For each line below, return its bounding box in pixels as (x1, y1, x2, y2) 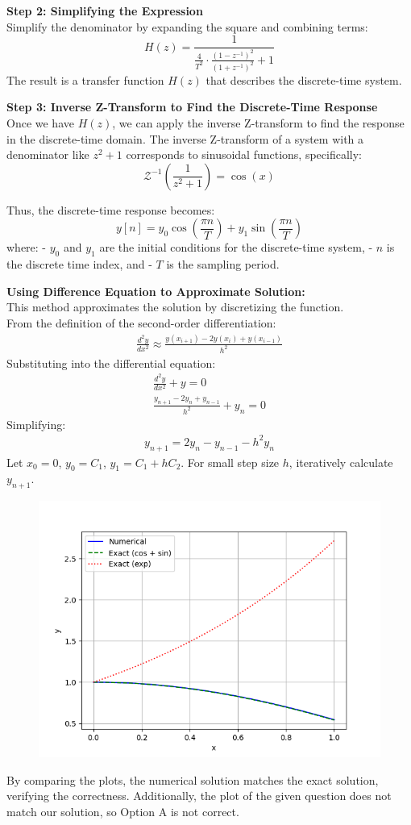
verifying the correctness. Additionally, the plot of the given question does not (6, 787, 392, 804)
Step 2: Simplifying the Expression (6, 2, 203, 19)
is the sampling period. (166, 256, 280, 273)
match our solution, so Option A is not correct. (6, 802, 239, 819)
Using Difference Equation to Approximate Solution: (6, 282, 305, 299)
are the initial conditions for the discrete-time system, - (99, 239, 373, 256)
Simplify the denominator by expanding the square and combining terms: (6, 18, 368, 35)
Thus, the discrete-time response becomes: (6, 201, 215, 218)
